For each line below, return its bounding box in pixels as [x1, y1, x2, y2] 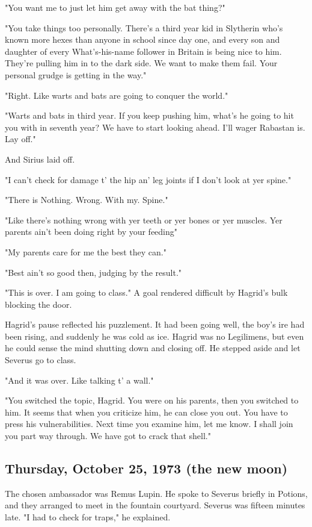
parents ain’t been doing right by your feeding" [5, 225, 178, 238]
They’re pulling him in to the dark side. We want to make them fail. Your [5, 57, 278, 69]
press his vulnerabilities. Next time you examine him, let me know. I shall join [5, 417, 293, 430]
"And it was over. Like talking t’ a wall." [5, 373, 154, 386]
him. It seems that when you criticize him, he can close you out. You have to [5, 405, 288, 418]
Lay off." [5, 133, 36, 145]
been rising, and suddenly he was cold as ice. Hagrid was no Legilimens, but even [5, 329, 304, 342]
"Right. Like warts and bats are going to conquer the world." [5, 89, 228, 101]
